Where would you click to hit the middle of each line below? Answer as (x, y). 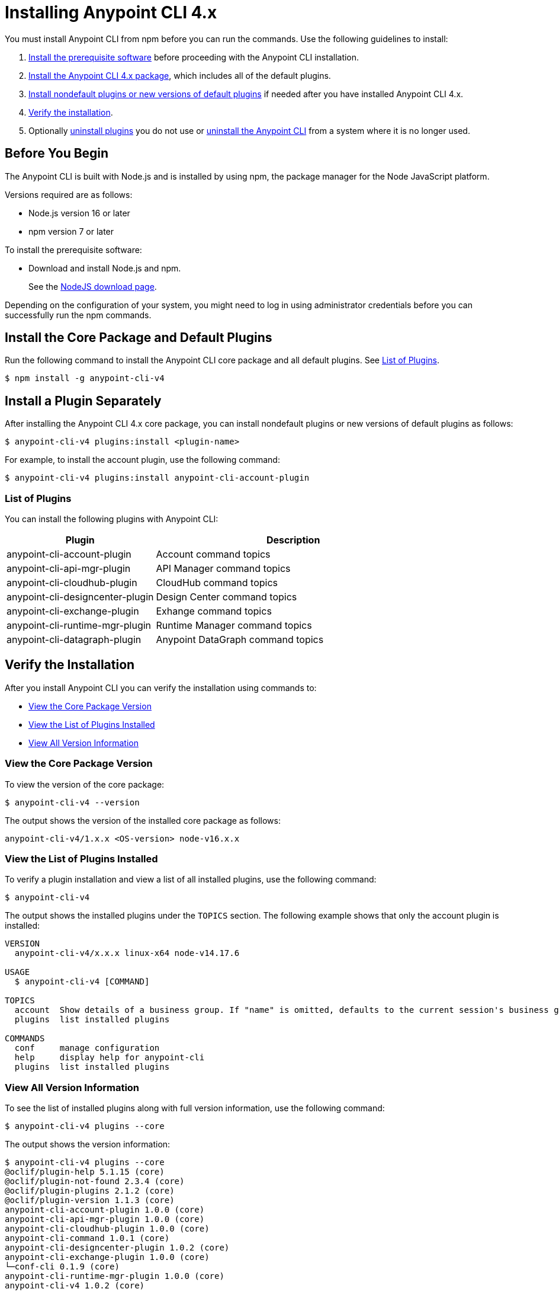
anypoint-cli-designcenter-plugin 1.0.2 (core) (117, 1248)
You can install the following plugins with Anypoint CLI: (112, 519)
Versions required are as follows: (69, 194)
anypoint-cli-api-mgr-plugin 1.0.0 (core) (105, 1219)
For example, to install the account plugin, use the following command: (142, 460)
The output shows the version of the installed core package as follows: (143, 820)
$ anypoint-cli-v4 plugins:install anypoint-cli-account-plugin (157, 478)
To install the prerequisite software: (73, 250)
